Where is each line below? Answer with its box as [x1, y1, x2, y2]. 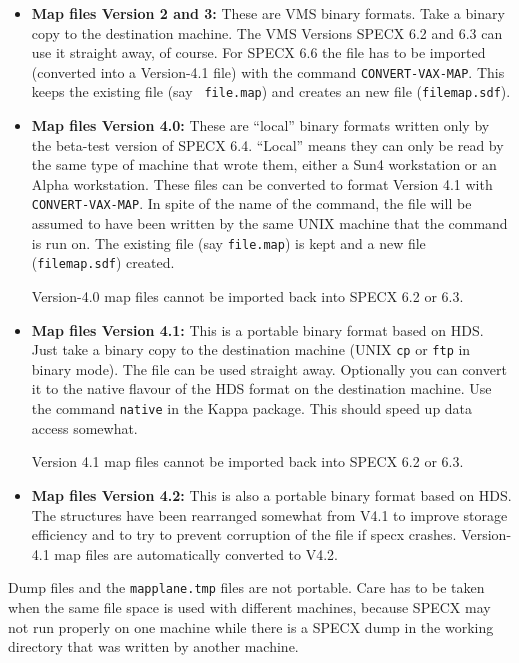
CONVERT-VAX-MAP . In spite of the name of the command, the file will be [31, 193, 472, 214]
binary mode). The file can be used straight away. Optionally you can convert [31, 358, 507, 379]
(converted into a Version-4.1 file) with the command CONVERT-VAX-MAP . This [31, 61, 505, 82]
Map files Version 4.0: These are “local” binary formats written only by [31, 115, 490, 136]
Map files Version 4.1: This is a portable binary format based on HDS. [31, 319, 484, 340]
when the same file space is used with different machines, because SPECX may [8, 596, 491, 617]
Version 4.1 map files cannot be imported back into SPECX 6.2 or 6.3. [31, 451, 464, 472]
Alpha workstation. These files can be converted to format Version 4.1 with [31, 173, 493, 194]
